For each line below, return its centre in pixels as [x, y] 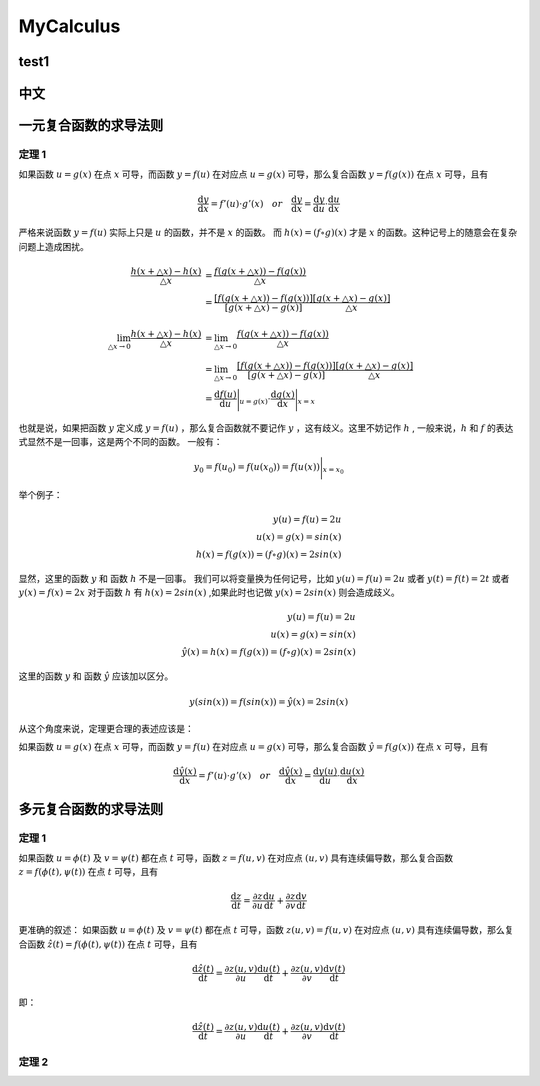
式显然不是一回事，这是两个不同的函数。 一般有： [120, 442]
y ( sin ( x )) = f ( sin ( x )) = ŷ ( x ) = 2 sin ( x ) [269, 702]
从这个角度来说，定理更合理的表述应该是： [106, 728]
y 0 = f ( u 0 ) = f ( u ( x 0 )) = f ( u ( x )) [256, 468]
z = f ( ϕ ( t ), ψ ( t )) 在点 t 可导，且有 [88, 872]
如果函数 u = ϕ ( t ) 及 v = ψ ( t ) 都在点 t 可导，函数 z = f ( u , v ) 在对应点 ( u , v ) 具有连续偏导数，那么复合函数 [236, 857]
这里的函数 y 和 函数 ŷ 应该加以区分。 [96, 676]
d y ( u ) [325, 771]
